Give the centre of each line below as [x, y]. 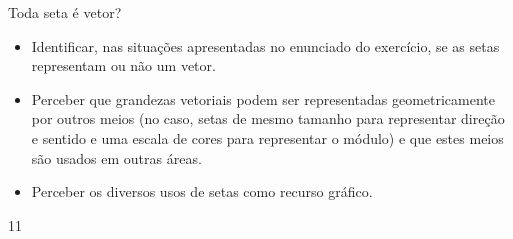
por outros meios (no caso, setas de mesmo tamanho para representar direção [268, 118]
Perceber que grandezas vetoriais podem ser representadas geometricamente [263, 98]
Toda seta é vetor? [65, 12]
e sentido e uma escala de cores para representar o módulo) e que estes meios [267, 137]
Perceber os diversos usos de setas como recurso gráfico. [202, 191]
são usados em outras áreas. [116, 157]
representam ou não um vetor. [123, 65]
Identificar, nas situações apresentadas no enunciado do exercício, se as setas [265, 45]
